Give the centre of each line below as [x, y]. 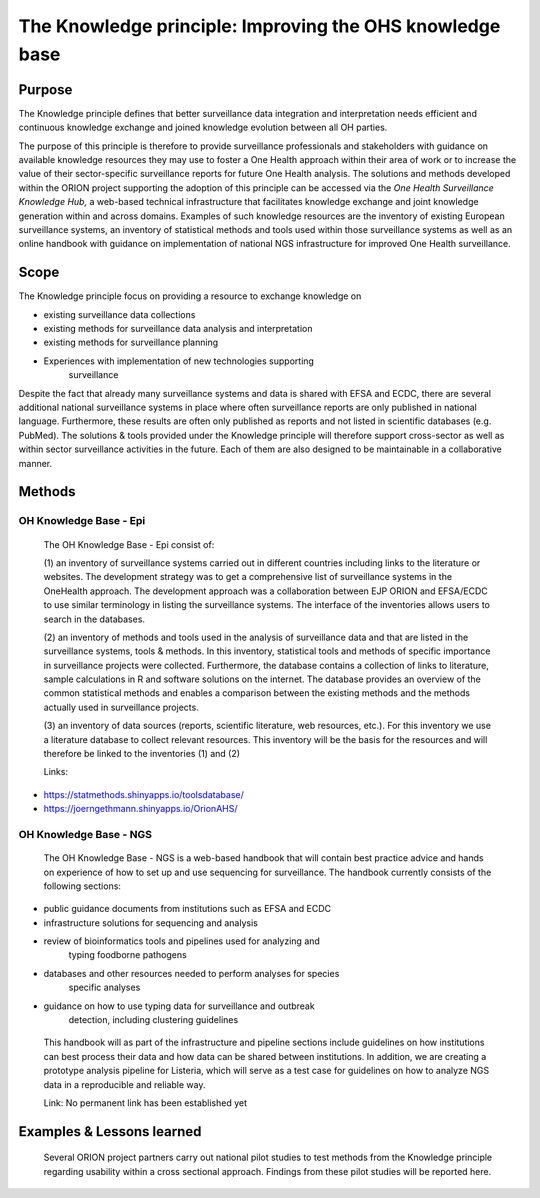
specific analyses [104, 987]
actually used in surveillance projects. [121, 707]
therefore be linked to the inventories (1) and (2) [141, 754]
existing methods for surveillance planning [131, 342]
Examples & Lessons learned [110, 1131]
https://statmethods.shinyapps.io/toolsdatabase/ [143, 794]
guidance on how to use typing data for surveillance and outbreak [179, 1006]
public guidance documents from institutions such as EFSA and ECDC [187, 909]
